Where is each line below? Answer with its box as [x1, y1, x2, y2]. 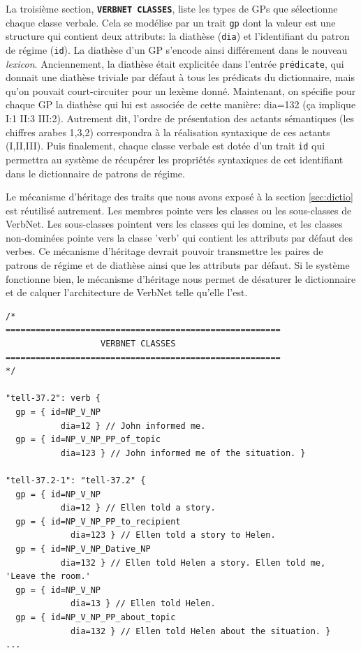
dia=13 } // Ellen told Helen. [71, 599, 216, 609]
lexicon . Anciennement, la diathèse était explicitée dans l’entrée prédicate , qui [6, 56, 344, 71]
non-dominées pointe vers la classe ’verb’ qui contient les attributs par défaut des [6, 230, 353, 244]
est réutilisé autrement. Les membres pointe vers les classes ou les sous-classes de [6, 203, 352, 217]
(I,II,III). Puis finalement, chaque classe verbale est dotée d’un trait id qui [6, 138, 325, 153]
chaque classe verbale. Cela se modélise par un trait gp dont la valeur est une [6, 15, 336, 29]
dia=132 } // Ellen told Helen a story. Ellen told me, [60, 557, 326, 568]
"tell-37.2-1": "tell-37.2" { [6, 475, 146, 485]
